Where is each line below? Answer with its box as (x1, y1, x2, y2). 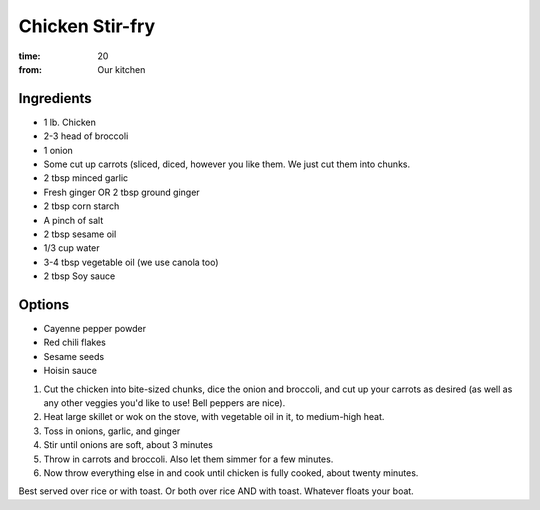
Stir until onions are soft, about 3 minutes (43, 439, 214, 451)
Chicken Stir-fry (18, 15, 156, 37)
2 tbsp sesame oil (43, 228, 117, 240)
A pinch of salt (43, 214, 104, 226)
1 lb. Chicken (43, 116, 97, 128)
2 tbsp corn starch (43, 200, 120, 212)
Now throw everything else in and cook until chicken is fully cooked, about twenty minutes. (43, 466, 419, 479)
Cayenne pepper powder (43, 323, 147, 335)
